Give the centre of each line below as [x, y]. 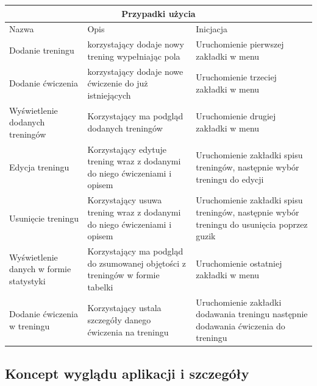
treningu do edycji [230, 179]
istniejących [109, 95]
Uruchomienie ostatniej [239, 263]
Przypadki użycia [158, 13]
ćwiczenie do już [118, 83]
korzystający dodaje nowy [136, 44]
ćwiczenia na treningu [128, 332]
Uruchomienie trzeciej [236, 77]
